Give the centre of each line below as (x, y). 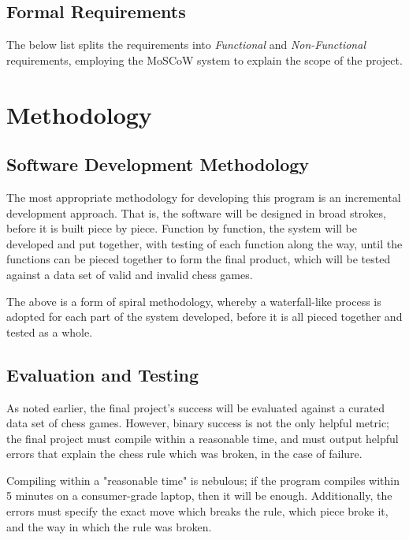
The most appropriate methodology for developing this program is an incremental (204, 197)
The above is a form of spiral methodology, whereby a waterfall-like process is (194, 301)
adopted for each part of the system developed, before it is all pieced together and (204, 317)
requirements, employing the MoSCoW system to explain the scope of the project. (204, 60)
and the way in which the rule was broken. (109, 526)
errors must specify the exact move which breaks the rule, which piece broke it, (197, 511)
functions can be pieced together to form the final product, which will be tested (199, 259)
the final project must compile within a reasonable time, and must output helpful (203, 438)
